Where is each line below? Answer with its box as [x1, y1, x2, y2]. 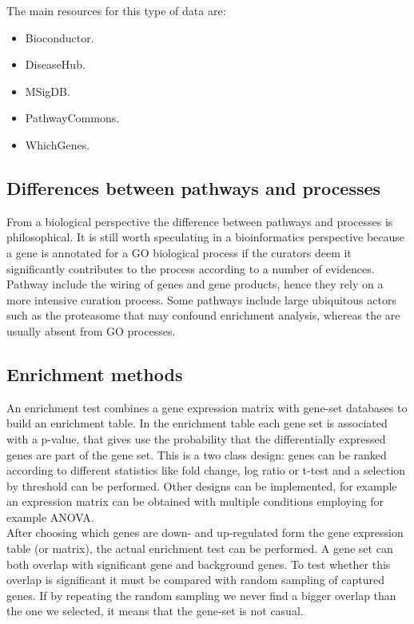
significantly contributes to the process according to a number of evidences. [6, 260, 375, 276]
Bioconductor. [25, 29, 94, 46]
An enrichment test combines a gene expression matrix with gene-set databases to [6, 399, 408, 415]
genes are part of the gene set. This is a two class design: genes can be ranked [6, 446, 387, 463]
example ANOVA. [6, 508, 94, 525]
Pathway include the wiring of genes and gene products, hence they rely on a [6, 276, 384, 292]
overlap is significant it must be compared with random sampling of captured [6, 571, 384, 588]
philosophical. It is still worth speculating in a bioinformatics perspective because [6, 229, 405, 245]
